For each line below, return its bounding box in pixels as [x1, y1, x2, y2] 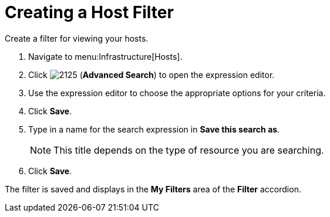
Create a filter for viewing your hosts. [5, 33, 149, 43]
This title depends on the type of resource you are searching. [53, 144, 324, 156]
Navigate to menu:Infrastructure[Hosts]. [28, 51, 183, 62]
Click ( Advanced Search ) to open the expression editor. [28, 69, 275, 80]
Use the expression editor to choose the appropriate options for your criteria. [28, 87, 326, 98]
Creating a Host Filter [5, 2, 174, 22]
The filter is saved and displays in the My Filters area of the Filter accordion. [5, 184, 301, 194]
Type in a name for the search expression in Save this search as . [28, 124, 280, 134]
